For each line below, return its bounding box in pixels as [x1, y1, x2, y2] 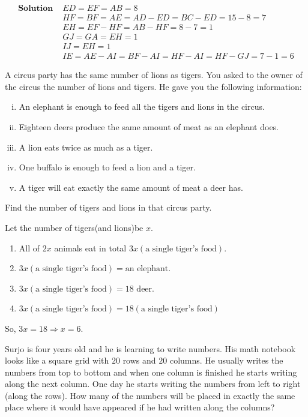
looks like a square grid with [5, 354, 109, 367]
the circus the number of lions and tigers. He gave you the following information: [5, 80, 302, 92]
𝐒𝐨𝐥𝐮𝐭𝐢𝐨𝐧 [18, 4, 53, 13]
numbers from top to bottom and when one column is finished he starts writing [5, 365, 297, 378]
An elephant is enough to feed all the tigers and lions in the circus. [19, 100, 265, 113]
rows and [122, 354, 156, 367]
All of [19, 241, 40, 254]
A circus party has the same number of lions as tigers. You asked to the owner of [5, 68, 303, 81]
